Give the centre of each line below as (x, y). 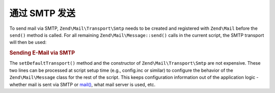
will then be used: (28, 42)
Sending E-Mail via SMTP (42, 53)
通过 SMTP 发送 (43, 13)
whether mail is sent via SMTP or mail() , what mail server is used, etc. (82, 84)
